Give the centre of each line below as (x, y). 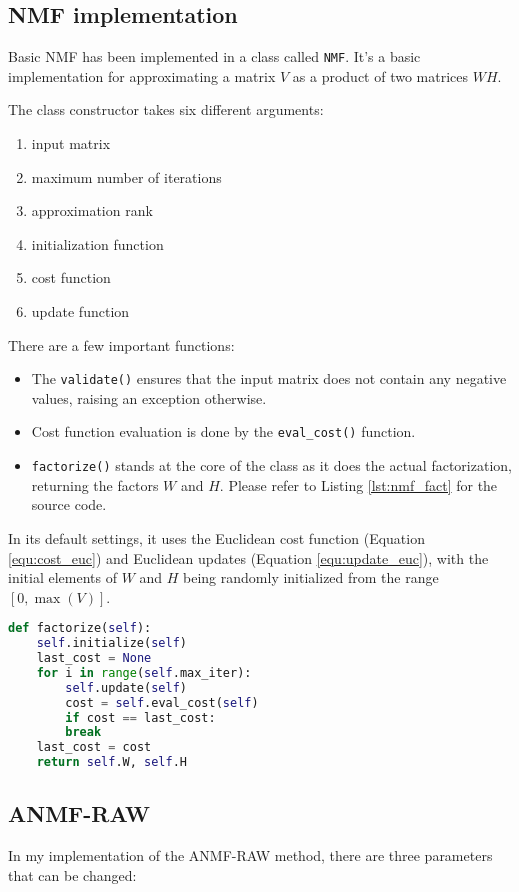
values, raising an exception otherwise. (149, 397)
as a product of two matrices (380, 75)
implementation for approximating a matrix (142, 75)
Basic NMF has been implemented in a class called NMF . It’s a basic (214, 56)
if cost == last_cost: (140, 717)
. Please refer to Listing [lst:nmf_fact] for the (358, 484)
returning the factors (95, 484)
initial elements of (62, 577)
